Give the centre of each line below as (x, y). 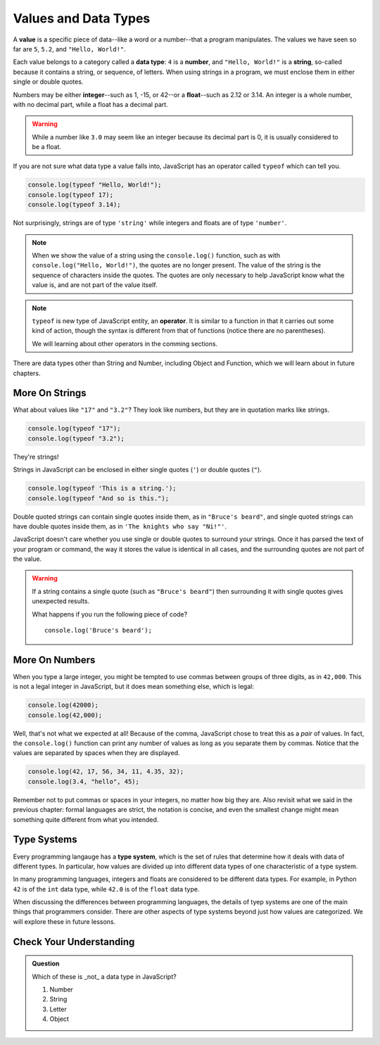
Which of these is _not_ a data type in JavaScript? (104, 976)
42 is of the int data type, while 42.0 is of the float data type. (106, 889)
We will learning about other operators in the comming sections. (125, 343)
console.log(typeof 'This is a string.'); (102, 488)
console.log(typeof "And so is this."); (98, 498)
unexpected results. (61, 601)
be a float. (47, 147)
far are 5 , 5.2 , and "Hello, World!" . (69, 49)
